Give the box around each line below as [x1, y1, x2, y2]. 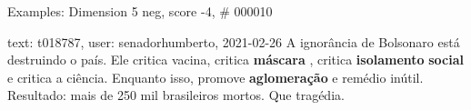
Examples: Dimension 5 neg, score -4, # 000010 [7, 2, 273, 20]
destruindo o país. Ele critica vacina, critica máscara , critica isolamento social [7, 50, 465, 69]
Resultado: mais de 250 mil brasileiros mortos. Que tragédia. [7, 85, 345, 105]
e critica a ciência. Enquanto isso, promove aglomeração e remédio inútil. [7, 67, 424, 86]
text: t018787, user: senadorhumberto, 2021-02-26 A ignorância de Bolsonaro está [7, 32, 460, 51]
